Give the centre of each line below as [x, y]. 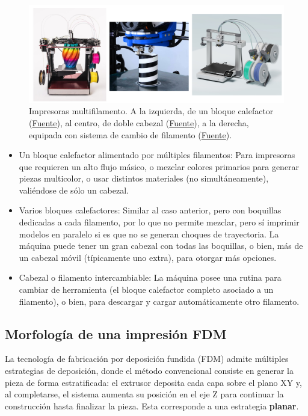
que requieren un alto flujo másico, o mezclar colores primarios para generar [159, 166]
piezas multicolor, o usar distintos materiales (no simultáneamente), [144, 178]
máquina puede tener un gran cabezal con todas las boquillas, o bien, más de [161, 246]
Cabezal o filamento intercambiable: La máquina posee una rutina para [150, 277]
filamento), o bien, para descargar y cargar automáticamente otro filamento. [159, 301]
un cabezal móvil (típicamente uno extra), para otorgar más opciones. [148, 257]
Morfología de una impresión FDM [116, 333]
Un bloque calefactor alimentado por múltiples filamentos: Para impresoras [157, 155]
